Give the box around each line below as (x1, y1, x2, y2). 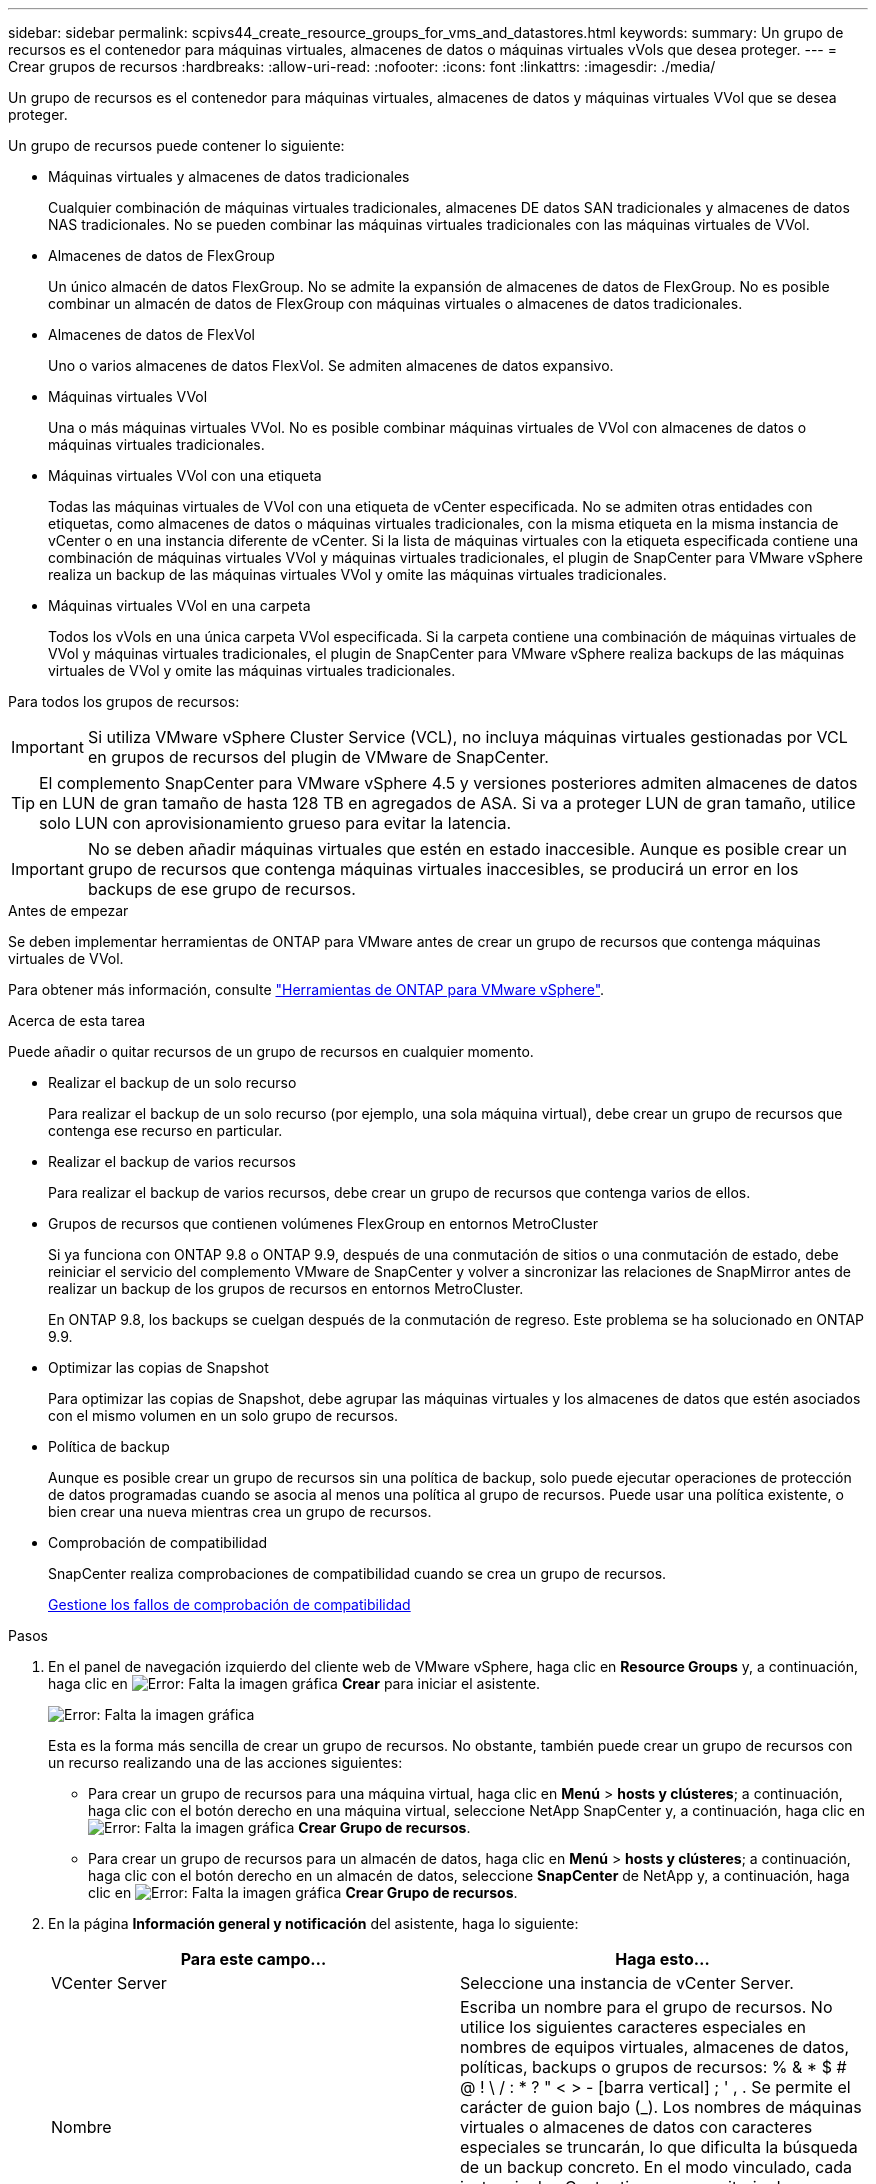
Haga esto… (615, 1949, 710, 1969)
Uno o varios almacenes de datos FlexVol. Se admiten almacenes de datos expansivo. (48, 357, 614, 374)
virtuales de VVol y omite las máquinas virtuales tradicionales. (48, 662, 456, 679)
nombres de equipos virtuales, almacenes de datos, (460, 2037, 850, 2057)
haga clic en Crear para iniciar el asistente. (48, 1675, 541, 1692)
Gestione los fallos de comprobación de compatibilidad (48, 1596, 411, 1613)
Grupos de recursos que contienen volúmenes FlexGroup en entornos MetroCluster (48, 1215, 598, 1232)
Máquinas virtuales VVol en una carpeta (48, 597, 311, 614)
